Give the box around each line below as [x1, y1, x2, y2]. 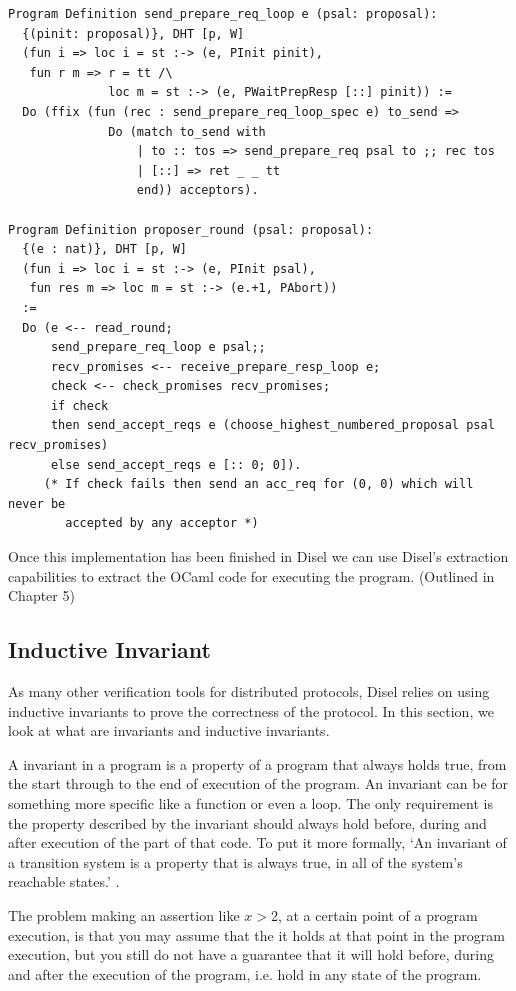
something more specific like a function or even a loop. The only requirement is [8, 792, 493, 813]
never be [8, 496, 66, 511]
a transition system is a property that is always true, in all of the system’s [8, 851, 463, 872]
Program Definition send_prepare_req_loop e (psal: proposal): [8, 7, 438, 21]
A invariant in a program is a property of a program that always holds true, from [8, 753, 507, 774]
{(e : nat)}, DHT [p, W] [22, 242, 187, 257]
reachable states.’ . [8, 871, 120, 892]
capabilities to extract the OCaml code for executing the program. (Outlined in [8, 565, 495, 586]
